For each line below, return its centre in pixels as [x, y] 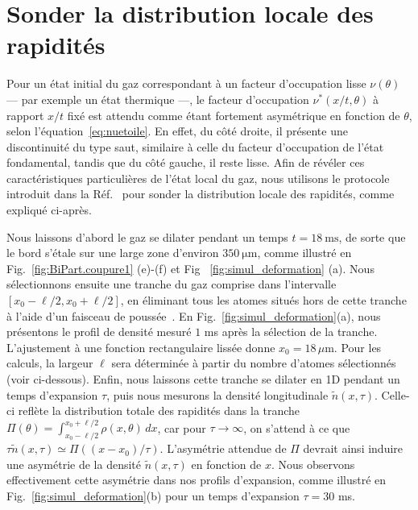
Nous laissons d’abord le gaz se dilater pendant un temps [147, 236]
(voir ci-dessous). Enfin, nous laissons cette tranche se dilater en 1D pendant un [203, 379]
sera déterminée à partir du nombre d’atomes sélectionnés [254, 363]
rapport [25, 115]
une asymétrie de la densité [74, 464]
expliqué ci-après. [49, 210]
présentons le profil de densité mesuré [99, 332]
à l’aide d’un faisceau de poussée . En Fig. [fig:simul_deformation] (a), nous [194, 315]
